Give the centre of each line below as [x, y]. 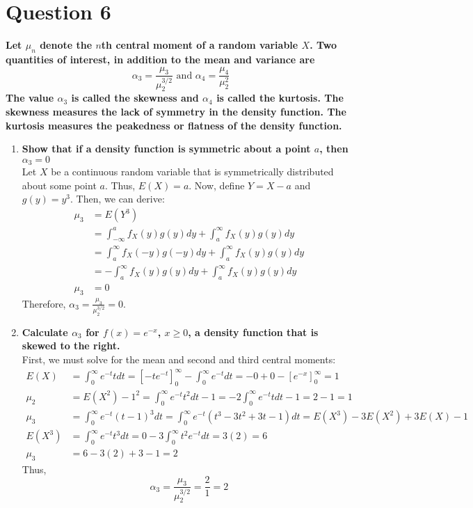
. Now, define [217, 185]
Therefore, [44, 303]
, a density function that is [253, 332]
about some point [59, 185]
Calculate [45, 332]
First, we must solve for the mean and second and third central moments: [179, 359]
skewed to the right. [71, 346]
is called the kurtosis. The [280, 98]
